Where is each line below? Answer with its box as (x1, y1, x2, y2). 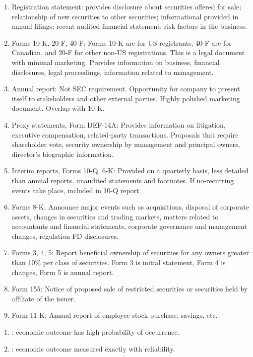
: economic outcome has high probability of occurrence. (11, 327, 180, 337)
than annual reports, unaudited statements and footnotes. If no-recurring (11, 175, 234, 185)
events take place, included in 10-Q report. (11, 185, 141, 195)
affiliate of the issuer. (11, 293, 75, 303)
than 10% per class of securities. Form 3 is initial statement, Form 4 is (11, 257, 226, 268)
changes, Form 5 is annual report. (11, 267, 114, 277)
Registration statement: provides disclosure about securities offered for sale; (11, 1, 242, 11)
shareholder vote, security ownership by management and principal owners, (11, 139, 240, 149)
